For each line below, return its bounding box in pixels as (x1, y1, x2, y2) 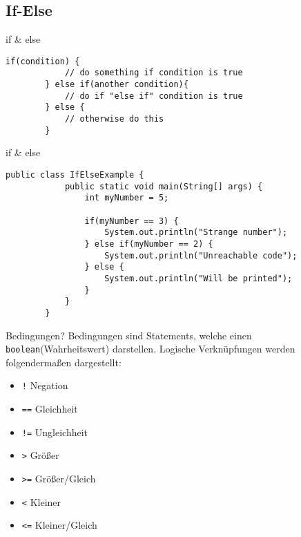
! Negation (21, 378, 68, 393)
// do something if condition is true (64, 68, 243, 78)
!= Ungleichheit (21, 424, 88, 439)
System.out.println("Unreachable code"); (104, 250, 298, 261)
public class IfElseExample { (6, 169, 144, 180)
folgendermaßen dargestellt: (6, 355, 122, 369)
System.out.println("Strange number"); (104, 227, 288, 238)
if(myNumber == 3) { (84, 216, 179, 226)
